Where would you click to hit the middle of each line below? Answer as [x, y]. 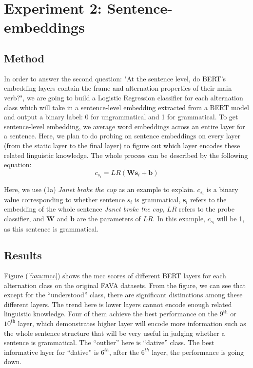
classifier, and [24, 219]
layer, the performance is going [198, 352]
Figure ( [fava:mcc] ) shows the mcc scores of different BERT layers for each [115, 275]
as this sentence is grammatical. [51, 229]
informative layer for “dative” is [51, 352]
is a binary [222, 189]
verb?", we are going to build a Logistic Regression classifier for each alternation [124, 97]
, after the [124, 352]
